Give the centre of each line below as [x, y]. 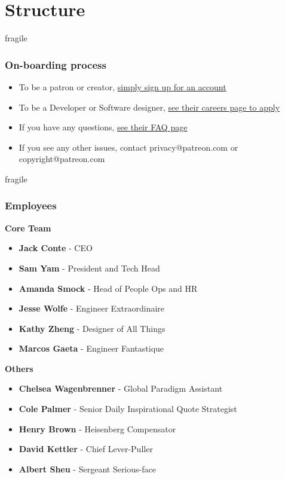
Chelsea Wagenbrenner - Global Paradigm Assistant [121, 388]
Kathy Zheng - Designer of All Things [92, 328]
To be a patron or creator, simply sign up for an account [122, 86]
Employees [31, 205]
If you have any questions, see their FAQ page [103, 127]
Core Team [28, 228]
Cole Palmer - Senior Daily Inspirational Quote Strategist [128, 409]
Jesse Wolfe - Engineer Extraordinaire [92, 308]
